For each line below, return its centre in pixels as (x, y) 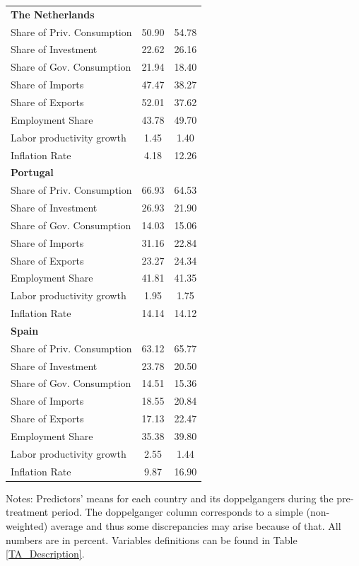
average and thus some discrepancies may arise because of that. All (196, 525)
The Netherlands (53, 14)
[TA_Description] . (45, 554)
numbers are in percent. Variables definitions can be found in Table (152, 539)
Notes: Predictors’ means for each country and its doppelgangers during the (170, 498)
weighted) (27, 525)
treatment (27, 512)
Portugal (32, 172)
